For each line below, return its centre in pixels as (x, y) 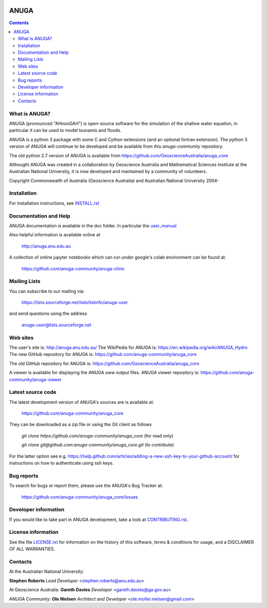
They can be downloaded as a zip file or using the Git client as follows (80, 425)
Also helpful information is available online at (55, 235)
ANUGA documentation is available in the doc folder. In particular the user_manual (93, 225)
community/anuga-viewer (35, 379)
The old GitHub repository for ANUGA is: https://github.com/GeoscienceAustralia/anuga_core (104, 363)
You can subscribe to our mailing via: (47, 291)
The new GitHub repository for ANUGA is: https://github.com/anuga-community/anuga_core (103, 354)
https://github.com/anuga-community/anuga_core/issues (80, 497)
